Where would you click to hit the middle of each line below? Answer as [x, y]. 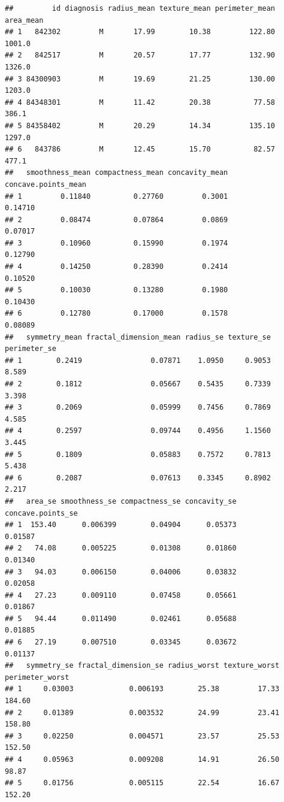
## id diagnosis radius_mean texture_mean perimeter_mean [140, 8]
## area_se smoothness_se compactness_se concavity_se [121, 501]
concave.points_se [41, 513]
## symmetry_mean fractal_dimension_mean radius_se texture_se [138, 337]
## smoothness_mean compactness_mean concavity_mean [117, 173]
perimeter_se [31, 349]
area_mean [24, 20]
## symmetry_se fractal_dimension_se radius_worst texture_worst [142, 666]
